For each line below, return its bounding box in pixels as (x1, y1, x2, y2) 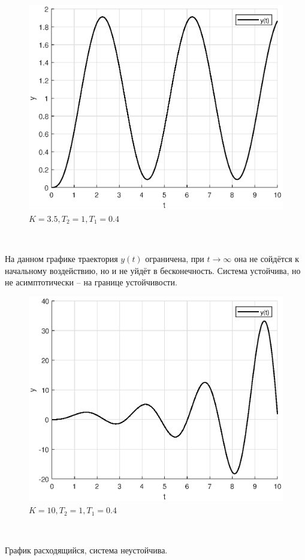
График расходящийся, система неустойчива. (5, 544, 168, 556)
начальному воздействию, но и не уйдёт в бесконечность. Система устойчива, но (5, 264, 301, 276)
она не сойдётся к (234, 252, 300, 265)
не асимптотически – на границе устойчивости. (5, 276, 177, 288)
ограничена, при (145, 252, 204, 265)
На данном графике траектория (5, 252, 118, 265)
